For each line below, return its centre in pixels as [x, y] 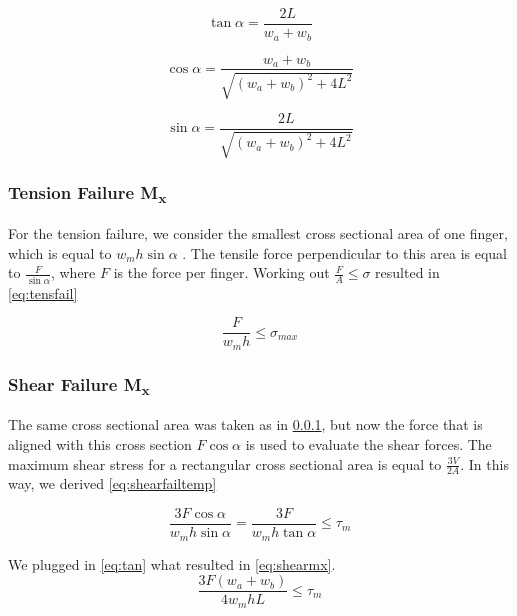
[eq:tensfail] [43, 292]
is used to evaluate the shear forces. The [368, 443]
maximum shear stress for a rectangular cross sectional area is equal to [225, 463]
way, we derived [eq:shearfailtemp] [112, 483]
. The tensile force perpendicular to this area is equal [344, 252]
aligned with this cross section [100, 443]
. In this [484, 463]
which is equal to [60, 252]
